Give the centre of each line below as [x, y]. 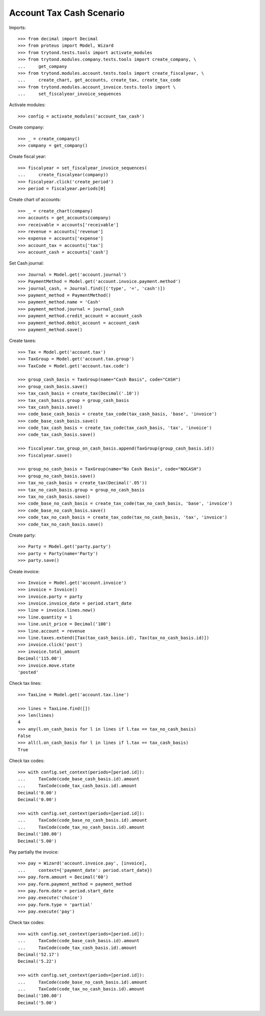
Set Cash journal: [26, 263]
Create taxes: [23, 341]
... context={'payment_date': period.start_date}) [85, 870]
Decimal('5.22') [37, 961]
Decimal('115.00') [40, 659]
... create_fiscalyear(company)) [63, 175]
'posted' [28, 672]
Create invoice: [24, 571]
